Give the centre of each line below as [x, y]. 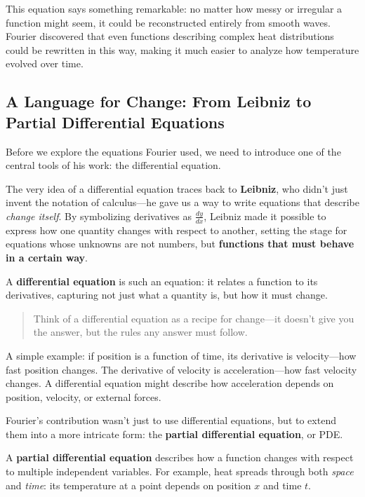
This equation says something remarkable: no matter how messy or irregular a [174, 8]
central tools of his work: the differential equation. [113, 165]
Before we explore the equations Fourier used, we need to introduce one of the [173, 151]
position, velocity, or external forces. [84, 396]
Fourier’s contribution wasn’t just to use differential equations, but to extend [171, 420]
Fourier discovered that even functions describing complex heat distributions [170, 36]
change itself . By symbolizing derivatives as [99, 216]
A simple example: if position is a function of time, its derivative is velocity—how [181, 355]
